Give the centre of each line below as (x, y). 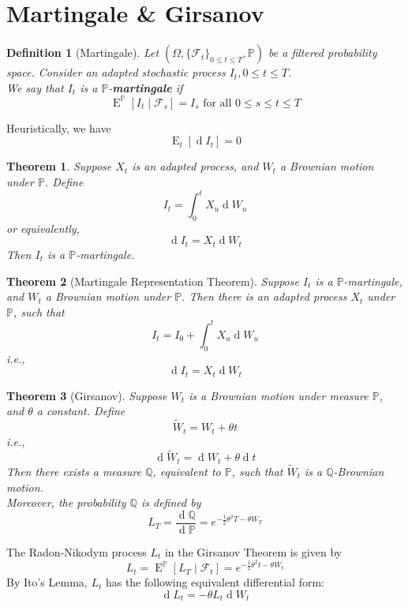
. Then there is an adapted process (264, 296)
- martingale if (146, 87)
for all (217, 103)
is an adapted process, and (195, 166)
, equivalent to (187, 471)
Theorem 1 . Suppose (59, 166)
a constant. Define (81, 411)
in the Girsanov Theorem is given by (253, 551)
